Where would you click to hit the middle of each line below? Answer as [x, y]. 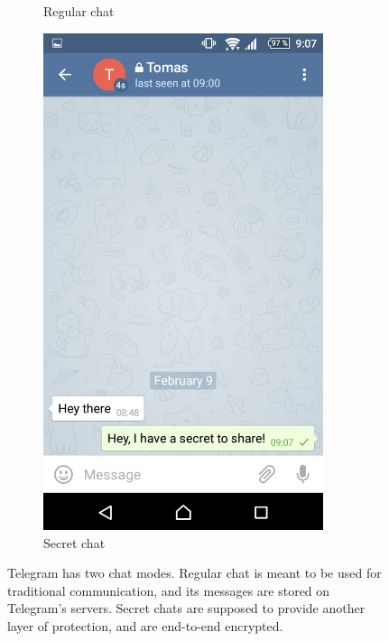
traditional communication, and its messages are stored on [169, 590]
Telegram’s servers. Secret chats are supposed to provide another [186, 608]
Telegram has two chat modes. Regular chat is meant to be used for [194, 573]
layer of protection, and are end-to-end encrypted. [145, 625]
